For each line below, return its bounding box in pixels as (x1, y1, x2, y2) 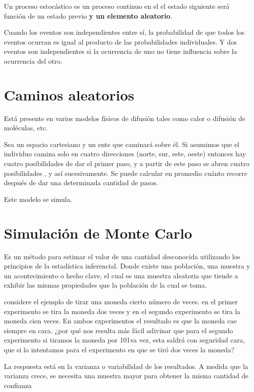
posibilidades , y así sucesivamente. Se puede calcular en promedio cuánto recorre (4, 168, 247, 178)
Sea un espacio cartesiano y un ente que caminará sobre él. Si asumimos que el (4, 139, 239, 149)
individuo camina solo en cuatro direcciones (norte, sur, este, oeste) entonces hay (4, 148, 246, 159)
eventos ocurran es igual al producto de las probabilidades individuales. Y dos (4, 36, 237, 47)
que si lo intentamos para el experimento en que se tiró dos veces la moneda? (4, 344, 234, 354)
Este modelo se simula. (4, 194, 72, 204)
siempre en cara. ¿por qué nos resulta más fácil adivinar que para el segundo (4, 325, 233, 335)
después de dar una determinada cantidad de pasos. (4, 177, 158, 188)
